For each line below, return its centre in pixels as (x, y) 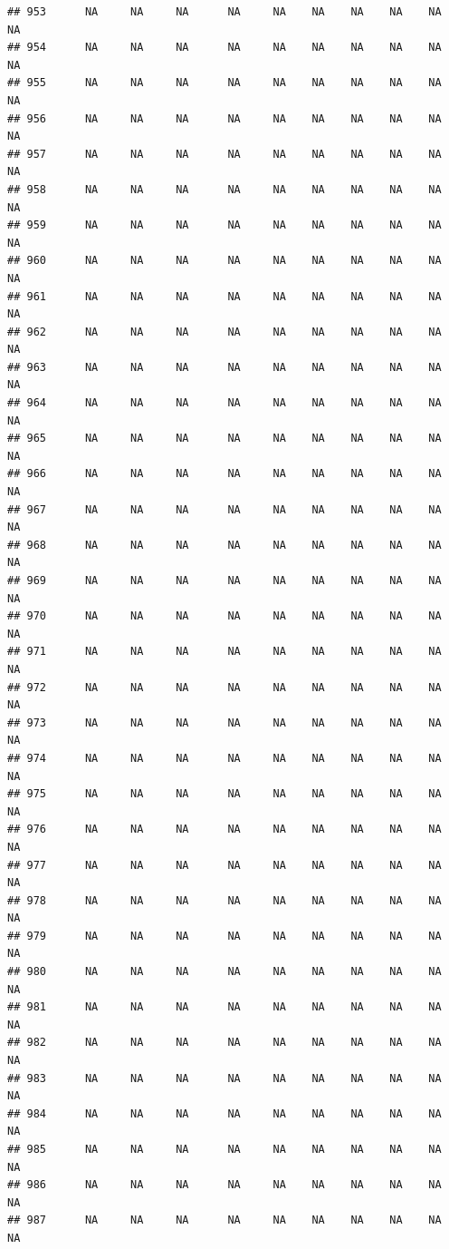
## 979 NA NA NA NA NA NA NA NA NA (224, 936)
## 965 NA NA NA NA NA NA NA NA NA (224, 439)
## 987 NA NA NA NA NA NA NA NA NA (224, 1220)
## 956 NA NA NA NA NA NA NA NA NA (224, 118)
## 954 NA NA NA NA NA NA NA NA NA (224, 48)
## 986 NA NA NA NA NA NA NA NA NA (224, 1185)
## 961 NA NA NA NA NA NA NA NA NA (224, 296)
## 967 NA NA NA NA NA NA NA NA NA (224, 509)
